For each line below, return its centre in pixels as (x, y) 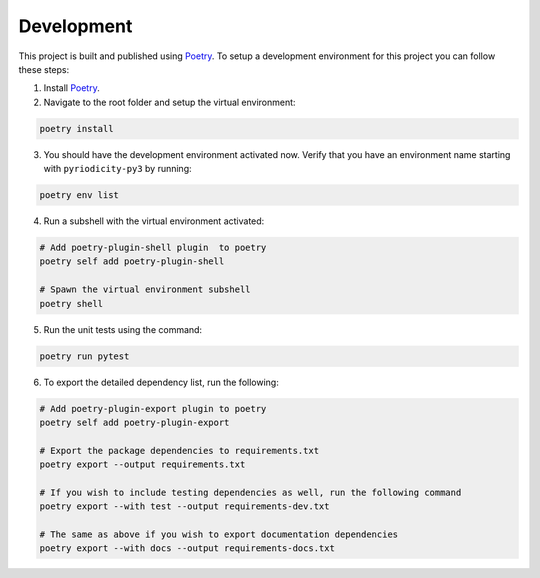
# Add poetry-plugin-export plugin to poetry (153, 408)
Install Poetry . (71, 88)
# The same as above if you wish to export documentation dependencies (219, 534)
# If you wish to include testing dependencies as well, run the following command (250, 492)
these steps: (44, 69)
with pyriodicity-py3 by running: (117, 169)
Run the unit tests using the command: (123, 329)
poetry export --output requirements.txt (142, 464)
